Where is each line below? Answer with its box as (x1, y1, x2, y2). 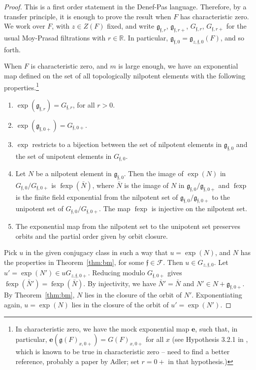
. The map (99, 203, 130, 214)
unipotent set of (15, 203, 64, 214)
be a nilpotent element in (35, 168, 112, 179)
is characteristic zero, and (31, 61, 108, 71)
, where (92, 180, 114, 190)
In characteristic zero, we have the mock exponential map (15, 323, 190, 333)
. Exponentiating (192, 290, 242, 300)
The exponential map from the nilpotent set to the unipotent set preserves (15, 221, 240, 231)
